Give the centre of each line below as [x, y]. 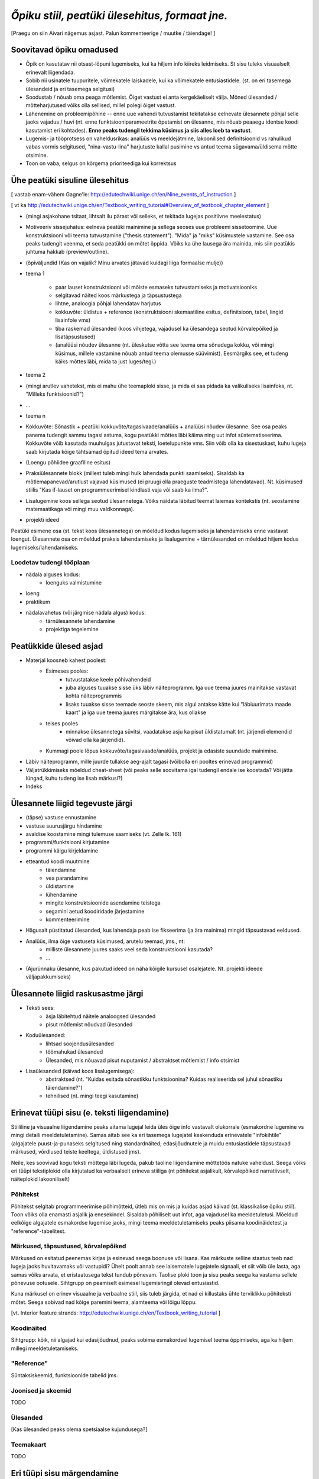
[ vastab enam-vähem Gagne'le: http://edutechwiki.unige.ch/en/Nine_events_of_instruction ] [123, 195]
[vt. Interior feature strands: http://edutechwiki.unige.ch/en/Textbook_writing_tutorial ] [116, 1313]
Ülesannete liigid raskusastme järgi [77, 994]
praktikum [38, 602]
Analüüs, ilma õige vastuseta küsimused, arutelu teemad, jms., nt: [105, 941]
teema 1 [35, 274]
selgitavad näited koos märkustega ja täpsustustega [119, 295]
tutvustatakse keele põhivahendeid [108, 679]
